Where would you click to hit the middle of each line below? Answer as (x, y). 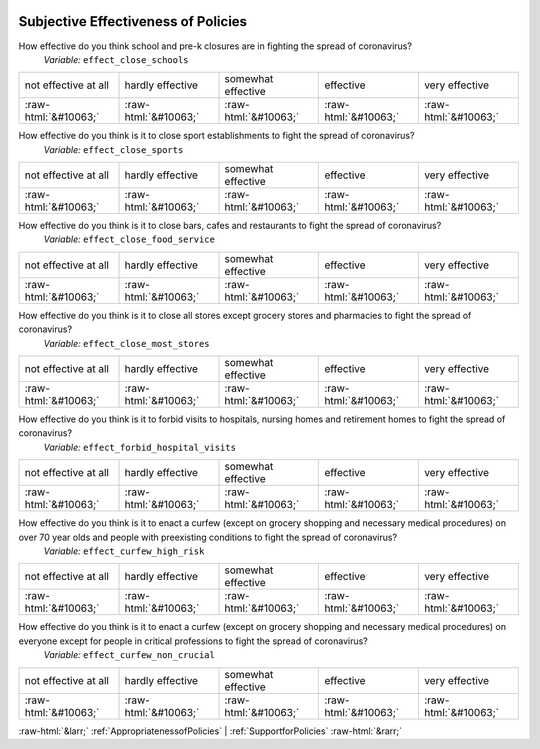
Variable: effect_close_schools (116, 59)
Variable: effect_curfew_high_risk (124, 551)
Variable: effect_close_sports (113, 149)
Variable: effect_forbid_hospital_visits (140, 447)
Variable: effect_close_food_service (129, 239)
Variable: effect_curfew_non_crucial (129, 655)
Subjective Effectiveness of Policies (133, 21)
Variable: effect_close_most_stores (126, 343)
